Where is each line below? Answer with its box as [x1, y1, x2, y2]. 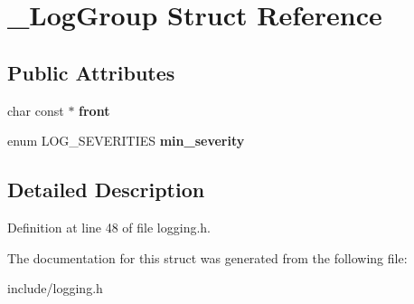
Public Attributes [7, 58, 175, 86]
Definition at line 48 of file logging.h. [7, 217, 212, 236]
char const [7, 100, 64, 119]
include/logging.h [7, 279, 103, 298]
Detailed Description [7, 176, 205, 204]
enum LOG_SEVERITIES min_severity [7, 131, 245, 150]
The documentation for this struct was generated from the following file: [7, 248, 408, 267]
